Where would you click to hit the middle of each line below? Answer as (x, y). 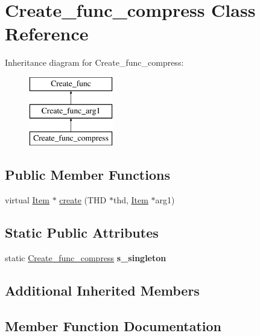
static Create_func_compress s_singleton (86, 257)
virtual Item (27, 200)
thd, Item (131, 200)
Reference (47, 33)
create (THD (83, 200)
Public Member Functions (87, 175)
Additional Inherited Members (102, 290)
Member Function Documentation (113, 325)
